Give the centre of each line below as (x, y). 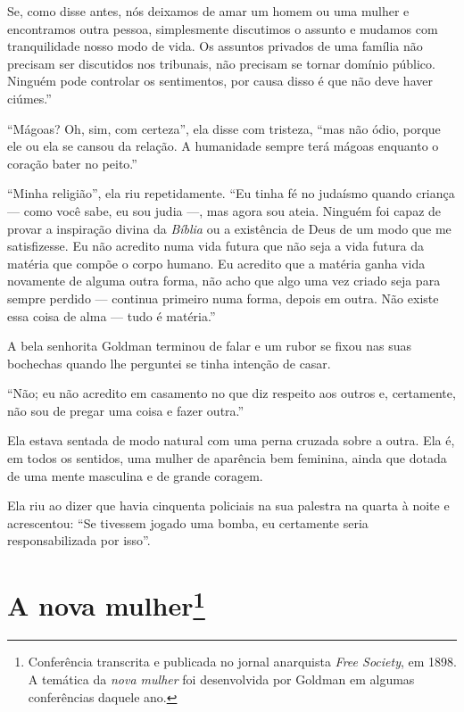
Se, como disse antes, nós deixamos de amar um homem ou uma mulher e (208, 11)
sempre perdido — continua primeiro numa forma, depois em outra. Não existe (223, 298)
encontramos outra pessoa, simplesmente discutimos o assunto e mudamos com (223, 28)
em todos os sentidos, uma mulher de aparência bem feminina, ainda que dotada (227, 458)
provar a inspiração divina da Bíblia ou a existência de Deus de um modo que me (229, 228)
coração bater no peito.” (72, 163)
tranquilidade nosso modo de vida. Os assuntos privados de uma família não (215, 46)
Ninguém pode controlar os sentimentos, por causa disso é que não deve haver (220, 81)
